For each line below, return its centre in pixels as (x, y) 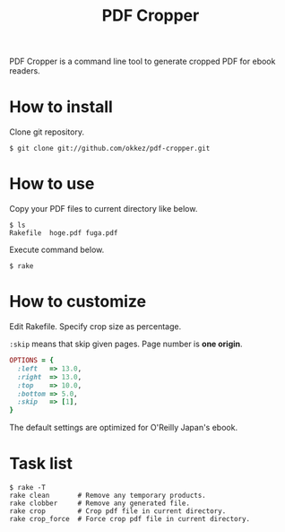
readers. (25, 71)
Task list (41, 464)
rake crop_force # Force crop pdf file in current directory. (130, 519)
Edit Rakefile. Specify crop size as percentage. (95, 327)
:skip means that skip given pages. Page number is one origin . (126, 344)
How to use (52, 184)
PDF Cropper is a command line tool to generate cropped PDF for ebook (142, 61)
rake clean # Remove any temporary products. (108, 496)
